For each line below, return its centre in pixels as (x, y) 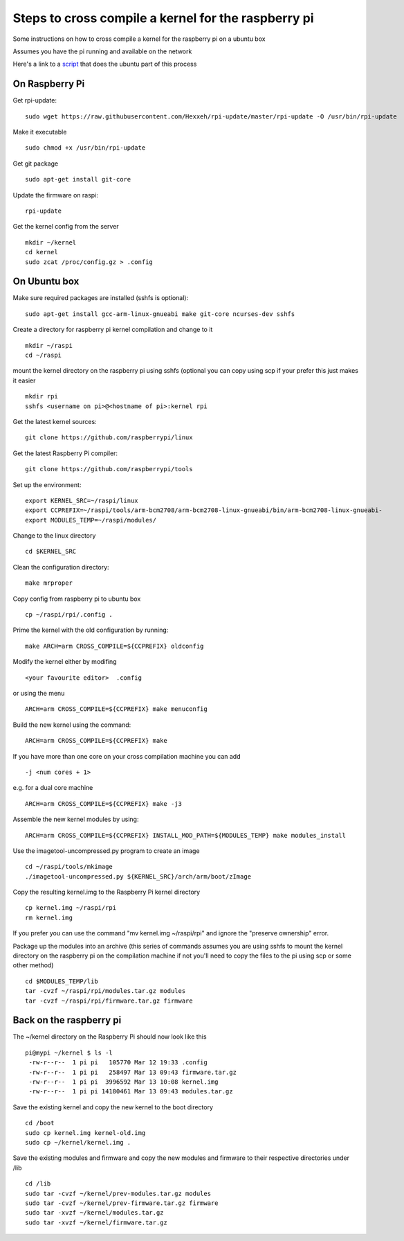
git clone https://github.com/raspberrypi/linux (109, 438)
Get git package (36, 164)
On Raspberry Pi (49, 84)
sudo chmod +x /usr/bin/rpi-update (85, 148)
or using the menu (39, 693)
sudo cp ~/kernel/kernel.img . (78, 1142)
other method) (33, 965)
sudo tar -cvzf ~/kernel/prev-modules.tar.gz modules (118, 1193)
